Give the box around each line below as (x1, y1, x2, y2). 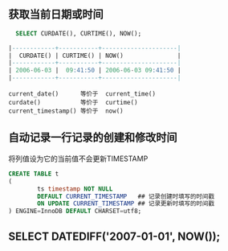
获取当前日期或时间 (8, 7, 104, 22)
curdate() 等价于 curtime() (8, 99, 138, 107)
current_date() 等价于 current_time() (8, 90, 157, 98)
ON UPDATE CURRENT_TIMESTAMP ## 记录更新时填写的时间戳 (37, 200, 215, 208)
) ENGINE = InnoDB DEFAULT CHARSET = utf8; (8, 208, 142, 216)
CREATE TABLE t (8, 170, 59, 178)
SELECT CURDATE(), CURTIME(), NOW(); (15, 29, 142, 38)
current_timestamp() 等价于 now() (8, 107, 124, 115)
